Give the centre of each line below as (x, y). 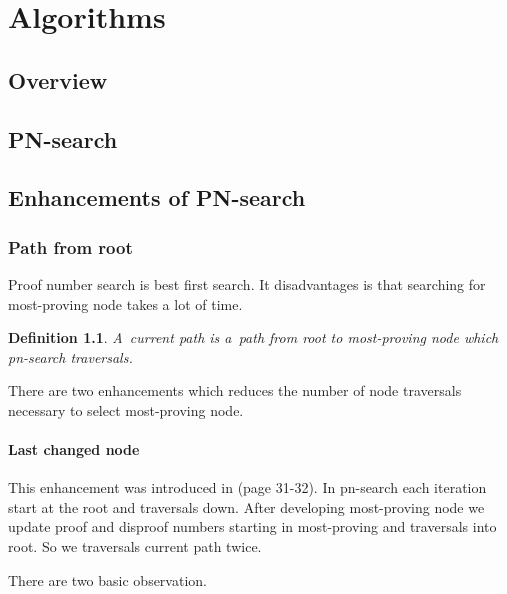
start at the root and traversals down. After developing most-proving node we (246, 506)
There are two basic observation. (107, 579)
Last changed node (74, 449)
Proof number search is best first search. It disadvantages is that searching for (247, 283)
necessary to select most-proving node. (126, 409)
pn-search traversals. (70, 356)
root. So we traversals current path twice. (135, 546)
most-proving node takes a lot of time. (125, 303)
